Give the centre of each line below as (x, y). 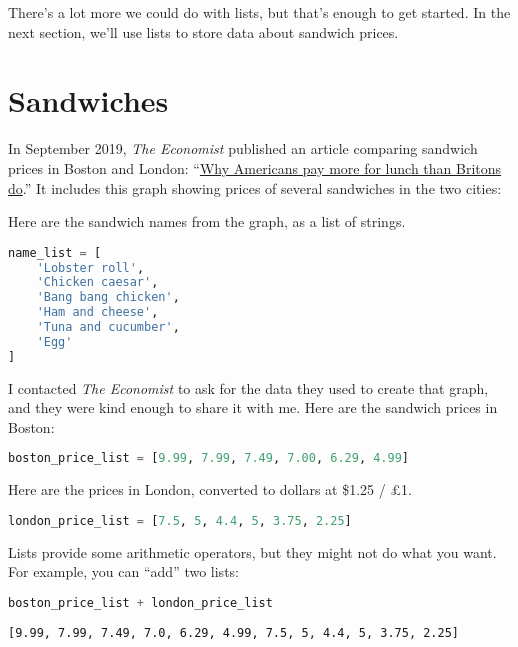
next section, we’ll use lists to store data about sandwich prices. (203, 31)
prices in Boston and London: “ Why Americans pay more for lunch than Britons (255, 167)
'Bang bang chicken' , (108, 297)
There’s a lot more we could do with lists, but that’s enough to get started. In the (259, 12)
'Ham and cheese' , (97, 312)
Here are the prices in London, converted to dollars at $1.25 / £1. (210, 489)
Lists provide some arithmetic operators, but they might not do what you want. (252, 551)
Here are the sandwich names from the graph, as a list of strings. (207, 221)
